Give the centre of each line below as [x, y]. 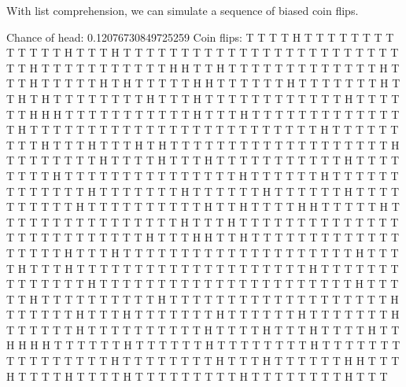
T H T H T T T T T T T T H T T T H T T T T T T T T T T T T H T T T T [203, 98]
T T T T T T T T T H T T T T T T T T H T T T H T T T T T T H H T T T [203, 361]
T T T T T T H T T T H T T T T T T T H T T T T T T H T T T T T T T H [203, 314]
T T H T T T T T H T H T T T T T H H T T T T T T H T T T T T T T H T [203, 83]
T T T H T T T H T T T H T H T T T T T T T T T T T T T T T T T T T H [203, 144]
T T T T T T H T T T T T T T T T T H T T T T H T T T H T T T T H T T [203, 329]
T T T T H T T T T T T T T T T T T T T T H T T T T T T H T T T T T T [203, 175]
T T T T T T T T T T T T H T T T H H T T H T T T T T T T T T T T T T [203, 237]
